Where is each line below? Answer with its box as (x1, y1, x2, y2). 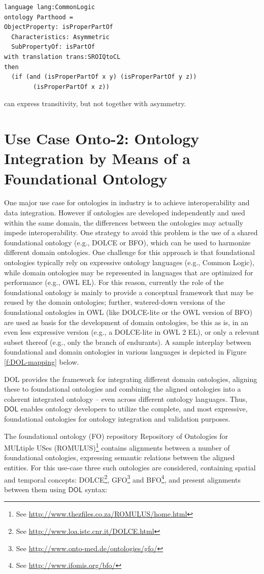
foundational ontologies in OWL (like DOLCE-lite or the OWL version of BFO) (4, 306, 252, 317)
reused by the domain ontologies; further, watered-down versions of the (4, 297, 225, 307)
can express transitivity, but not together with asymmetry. (4, 98, 186, 109)
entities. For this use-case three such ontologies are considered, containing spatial (4, 462, 256, 472)
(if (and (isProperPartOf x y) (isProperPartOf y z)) (11, 73, 197, 81)
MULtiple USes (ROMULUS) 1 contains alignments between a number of (4, 441, 230, 453)
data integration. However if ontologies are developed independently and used (4, 207, 245, 218)
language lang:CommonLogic (4, 4, 95, 11)
